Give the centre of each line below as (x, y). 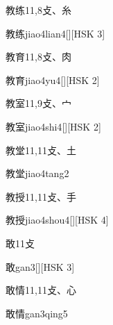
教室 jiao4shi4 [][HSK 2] (53, 126)
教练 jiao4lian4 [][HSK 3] (55, 33)
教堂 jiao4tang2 (37, 173)
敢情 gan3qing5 (37, 313)
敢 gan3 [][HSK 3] (40, 266)
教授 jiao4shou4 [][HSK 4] (57, 220)
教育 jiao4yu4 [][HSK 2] (53, 80)
